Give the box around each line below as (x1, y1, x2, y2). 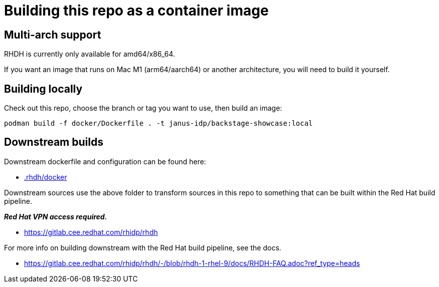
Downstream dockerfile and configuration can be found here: (4, 157, 206, 166)
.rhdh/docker (24, 172, 67, 181)
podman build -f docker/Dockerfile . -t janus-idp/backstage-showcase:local (4, 119, 313, 128)
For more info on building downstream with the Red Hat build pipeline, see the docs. (4, 243, 281, 252)
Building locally (4, 82, 83, 95)
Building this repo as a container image (4, 2, 269, 19)
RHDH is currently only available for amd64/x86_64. (4, 50, 175, 59)
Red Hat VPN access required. (4, 212, 107, 221)
